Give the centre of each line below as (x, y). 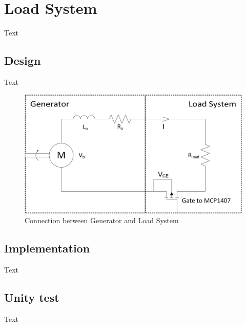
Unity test (32, 297)
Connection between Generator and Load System (102, 220)
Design (23, 60)
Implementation (47, 248)
